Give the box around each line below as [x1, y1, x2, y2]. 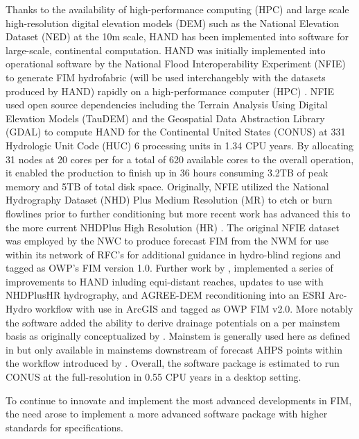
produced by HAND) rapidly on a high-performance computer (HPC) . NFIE [6, 83, 334, 98]
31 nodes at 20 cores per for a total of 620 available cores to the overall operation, [6, 151, 354, 166]
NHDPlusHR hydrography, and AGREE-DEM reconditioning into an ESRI [6, 288, 325, 302]
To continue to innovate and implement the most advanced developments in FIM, [6, 392, 352, 407]
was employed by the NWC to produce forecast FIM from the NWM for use [6, 233, 329, 248]
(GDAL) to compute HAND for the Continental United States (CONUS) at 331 [6, 124, 346, 139]
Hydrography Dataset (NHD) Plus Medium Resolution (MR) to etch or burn [6, 192, 333, 207]
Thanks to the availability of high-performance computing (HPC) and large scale [6, 2, 349, 16]
